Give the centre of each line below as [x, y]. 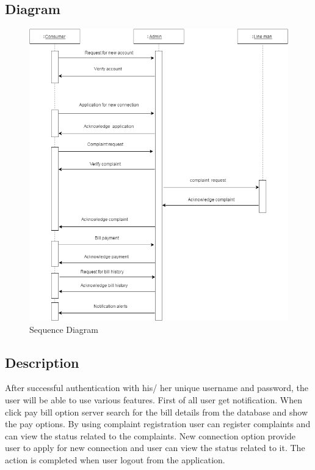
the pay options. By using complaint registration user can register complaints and [158, 424]
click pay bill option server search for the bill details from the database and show [157, 412]
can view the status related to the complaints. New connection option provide [150, 435]
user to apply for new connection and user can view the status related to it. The [155, 448]
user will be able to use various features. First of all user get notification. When [154, 399]
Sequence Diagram [64, 329]
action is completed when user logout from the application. [115, 459]
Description [42, 362]
